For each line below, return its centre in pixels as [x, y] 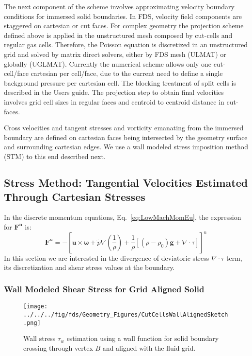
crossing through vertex [58, 347]
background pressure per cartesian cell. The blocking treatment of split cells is [120, 82]
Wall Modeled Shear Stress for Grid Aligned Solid [104, 289]
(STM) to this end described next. [55, 156]
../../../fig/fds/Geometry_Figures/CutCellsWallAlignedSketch [126, 314]
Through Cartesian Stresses [75, 197]
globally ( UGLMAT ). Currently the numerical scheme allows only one [108, 63]
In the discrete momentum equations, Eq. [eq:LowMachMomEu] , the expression [123, 217]
